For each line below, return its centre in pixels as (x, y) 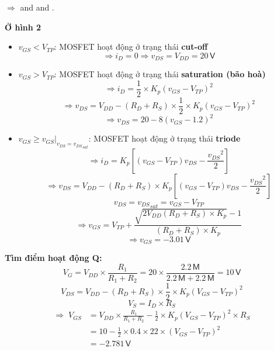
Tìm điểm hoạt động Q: (53, 258)
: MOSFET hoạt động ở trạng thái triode (164, 138)
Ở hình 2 (23, 27)
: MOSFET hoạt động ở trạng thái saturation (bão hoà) (160, 74)
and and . (37, 7)
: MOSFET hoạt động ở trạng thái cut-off (131, 47)
